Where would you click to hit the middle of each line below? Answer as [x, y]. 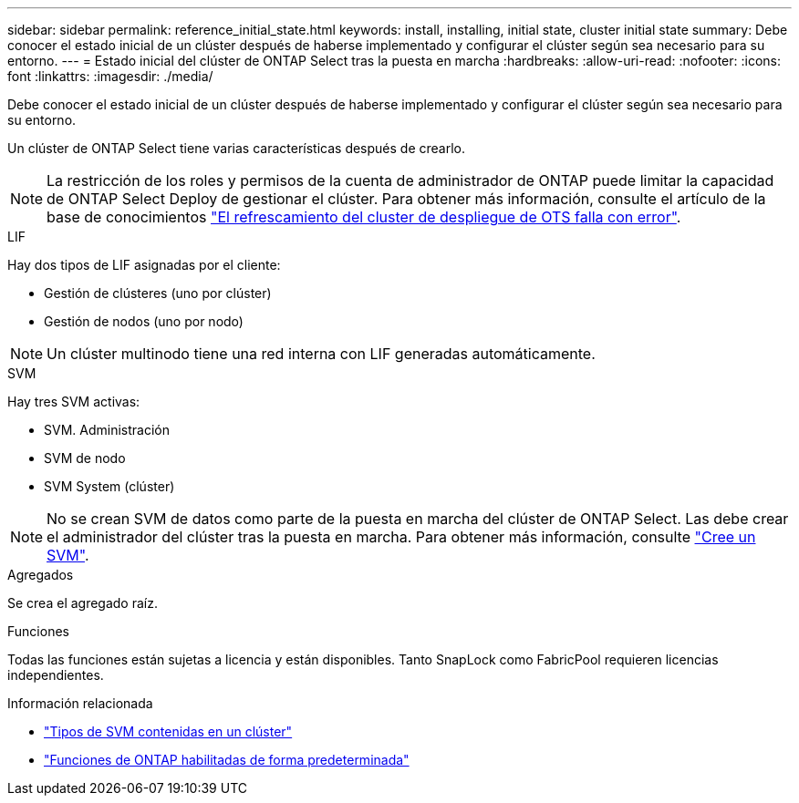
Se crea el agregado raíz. [83, 603]
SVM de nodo [85, 458]
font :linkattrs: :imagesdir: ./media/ [110, 76]
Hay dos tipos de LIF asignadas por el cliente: [144, 265]
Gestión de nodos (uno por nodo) [144, 321]
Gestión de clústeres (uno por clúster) [158, 293]
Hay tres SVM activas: [74, 401]
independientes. [56, 675]
